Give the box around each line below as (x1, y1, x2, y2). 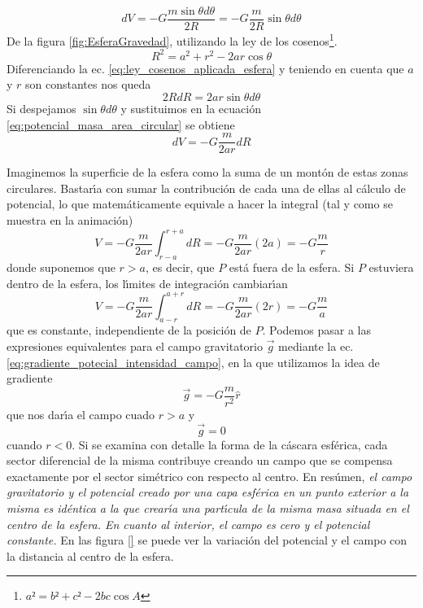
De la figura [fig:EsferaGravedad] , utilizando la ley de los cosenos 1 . (7, 30, 338, 49)
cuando (7, 435, 42, 453)
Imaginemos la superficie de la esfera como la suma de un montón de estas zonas (7, 164, 408, 181)
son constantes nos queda (25, 76, 151, 93)
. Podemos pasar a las (262, 321, 371, 339)
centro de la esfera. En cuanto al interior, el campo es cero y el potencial (7, 515, 370, 532)
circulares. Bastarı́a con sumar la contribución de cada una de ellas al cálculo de (7, 179, 406, 196)
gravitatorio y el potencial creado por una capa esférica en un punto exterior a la (7, 483, 409, 501)
